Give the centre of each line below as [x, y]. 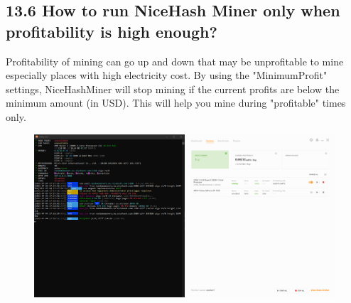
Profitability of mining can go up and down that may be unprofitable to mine [175, 61]
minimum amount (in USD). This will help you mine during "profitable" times [176, 103]
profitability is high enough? [112, 31]
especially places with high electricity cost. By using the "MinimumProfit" [167, 75]
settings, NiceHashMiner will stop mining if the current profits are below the [173, 89]
